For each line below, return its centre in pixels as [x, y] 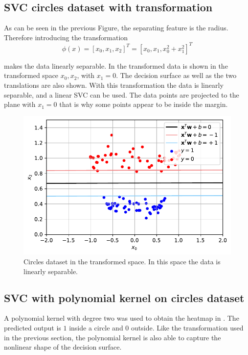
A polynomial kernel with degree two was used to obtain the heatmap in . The [122, 318]
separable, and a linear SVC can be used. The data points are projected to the [122, 94]
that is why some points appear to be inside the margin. [144, 104]
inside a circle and [96, 327]
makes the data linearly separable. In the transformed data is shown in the [116, 65]
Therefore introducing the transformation [66, 37]
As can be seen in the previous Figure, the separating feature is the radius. [116, 28]
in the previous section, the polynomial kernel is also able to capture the [113, 337]
